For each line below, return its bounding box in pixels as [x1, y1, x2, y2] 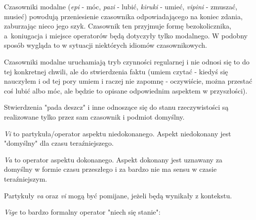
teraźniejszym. [4, 173, 47, 184]
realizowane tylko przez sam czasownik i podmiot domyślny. [4, 111, 185, 122]
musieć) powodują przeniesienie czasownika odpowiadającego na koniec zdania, [4, 11, 243, 21]
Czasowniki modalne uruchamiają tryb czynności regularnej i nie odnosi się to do [4, 56, 250, 66]
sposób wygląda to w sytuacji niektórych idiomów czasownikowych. [4, 40, 207, 50]
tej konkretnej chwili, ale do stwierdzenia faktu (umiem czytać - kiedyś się [4, 66, 228, 76]
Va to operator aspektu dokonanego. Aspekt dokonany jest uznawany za [4, 154, 222, 164]
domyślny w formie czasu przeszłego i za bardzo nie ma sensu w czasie [4, 164, 217, 174]
